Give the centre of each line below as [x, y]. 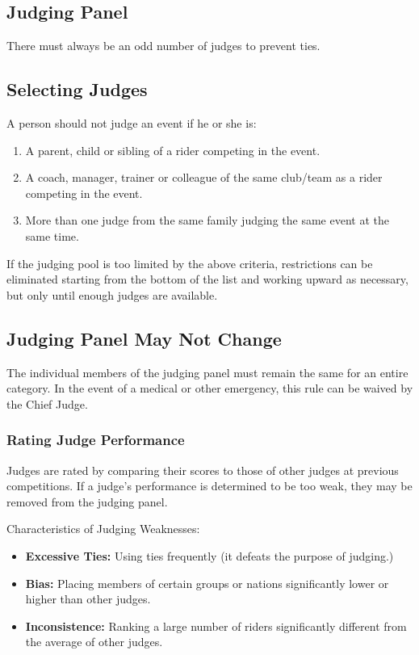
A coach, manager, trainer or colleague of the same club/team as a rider [204, 177]
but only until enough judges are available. [112, 294]
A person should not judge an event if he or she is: [132, 123]
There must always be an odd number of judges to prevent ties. [163, 46]
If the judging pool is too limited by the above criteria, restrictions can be [190, 263]
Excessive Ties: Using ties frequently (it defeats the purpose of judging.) [209, 555]
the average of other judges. [94, 642]
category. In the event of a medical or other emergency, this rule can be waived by [210, 388]
